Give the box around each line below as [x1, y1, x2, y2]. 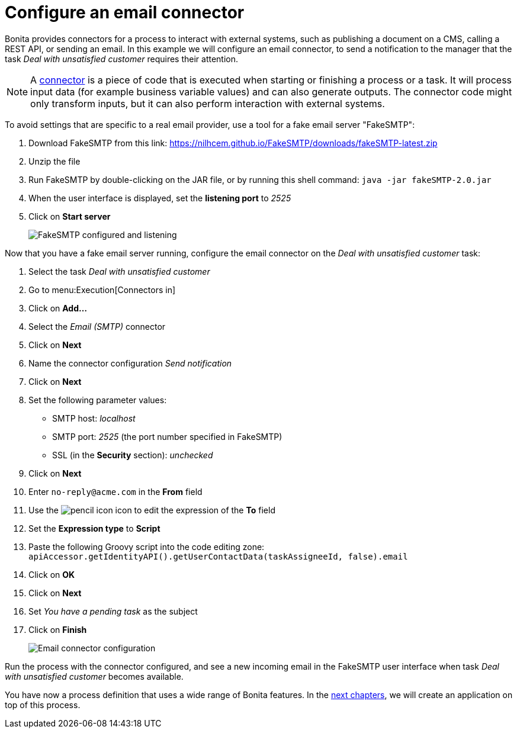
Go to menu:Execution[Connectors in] [28, 284, 176, 295]
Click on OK [28, 569, 75, 580]
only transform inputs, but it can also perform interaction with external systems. [30, 97, 385, 110]
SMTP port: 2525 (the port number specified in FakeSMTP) [52, 431, 282, 442]
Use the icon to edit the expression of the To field [28, 504, 275, 515]
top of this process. [5, 699, 81, 710]
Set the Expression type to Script [28, 523, 160, 533]
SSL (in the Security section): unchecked [52, 449, 213, 460]
